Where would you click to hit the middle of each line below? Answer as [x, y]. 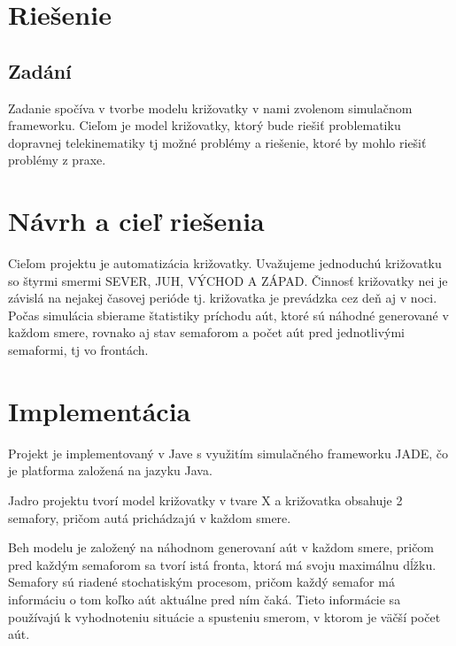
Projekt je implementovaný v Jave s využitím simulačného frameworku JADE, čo [228, 453]
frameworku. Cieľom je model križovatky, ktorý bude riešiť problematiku [205, 125]
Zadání [40, 70]
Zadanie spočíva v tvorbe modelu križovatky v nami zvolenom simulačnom [210, 108]
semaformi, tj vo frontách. [78, 350]
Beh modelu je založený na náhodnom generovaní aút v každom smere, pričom [221, 547]
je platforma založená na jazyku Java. [110, 470]
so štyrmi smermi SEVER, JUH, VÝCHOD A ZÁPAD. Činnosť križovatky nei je [228, 280]
